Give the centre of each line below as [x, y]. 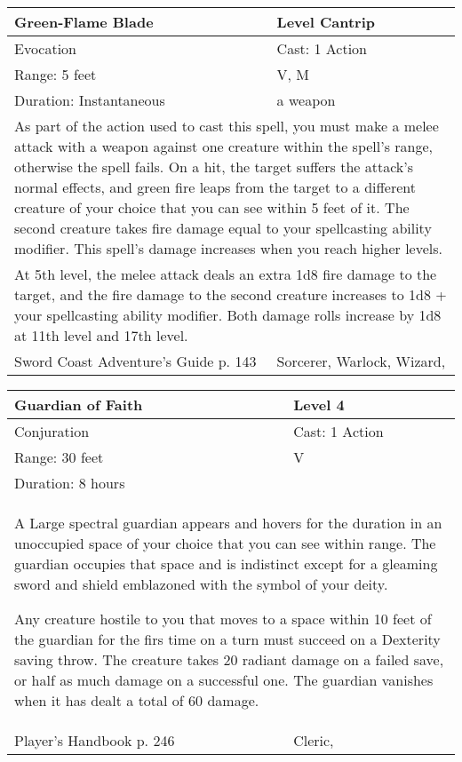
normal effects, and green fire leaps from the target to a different [215, 187]
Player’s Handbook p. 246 [95, 740]
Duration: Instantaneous [90, 100]
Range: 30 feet [59, 457]
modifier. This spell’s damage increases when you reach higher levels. [229, 248]
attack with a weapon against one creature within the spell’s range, [224, 146]
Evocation [46, 48]
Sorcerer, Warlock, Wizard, [361, 361]
